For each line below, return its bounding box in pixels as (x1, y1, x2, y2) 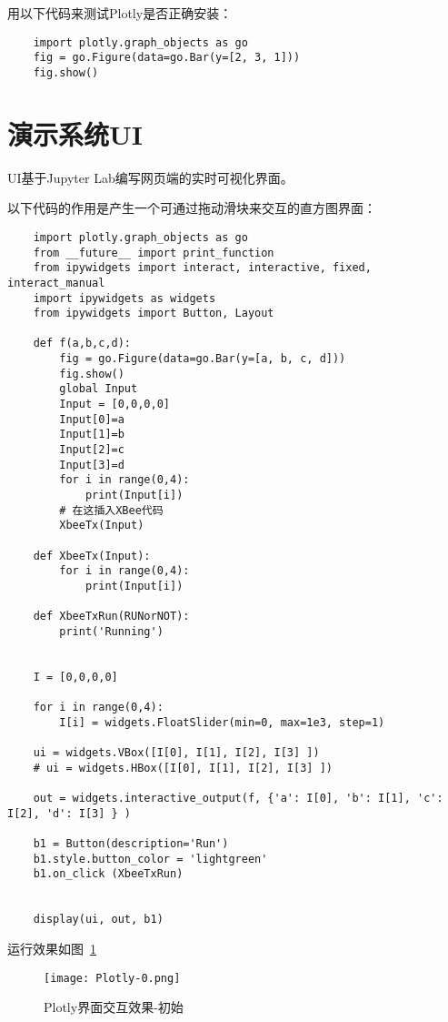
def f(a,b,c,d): (33, 337, 132, 350)
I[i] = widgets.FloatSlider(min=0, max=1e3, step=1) (59, 715, 385, 729)
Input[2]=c (59, 443, 124, 457)
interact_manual (7, 276, 105, 289)
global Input (59, 382, 138, 396)
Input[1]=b (59, 428, 124, 441)
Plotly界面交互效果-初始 (44, 997, 184, 1017)
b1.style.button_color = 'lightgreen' (33, 852, 268, 865)
